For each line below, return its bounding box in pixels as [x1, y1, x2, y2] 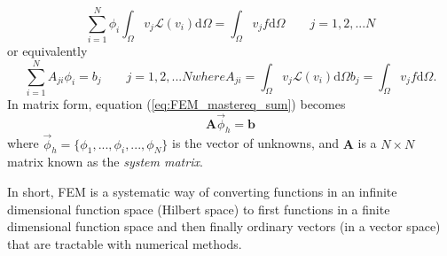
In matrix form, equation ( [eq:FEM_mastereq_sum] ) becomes [7, 94, 346, 112]
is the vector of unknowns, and [171, 134, 340, 152]
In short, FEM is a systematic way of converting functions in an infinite [7, 182, 397, 201]
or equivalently [7, 42, 88, 60]
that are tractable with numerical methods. [7, 234, 242, 252]
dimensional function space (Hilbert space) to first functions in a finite [7, 199, 390, 218]
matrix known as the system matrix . [7, 152, 203, 171]
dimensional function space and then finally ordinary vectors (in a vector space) [7, 217, 441, 236]
